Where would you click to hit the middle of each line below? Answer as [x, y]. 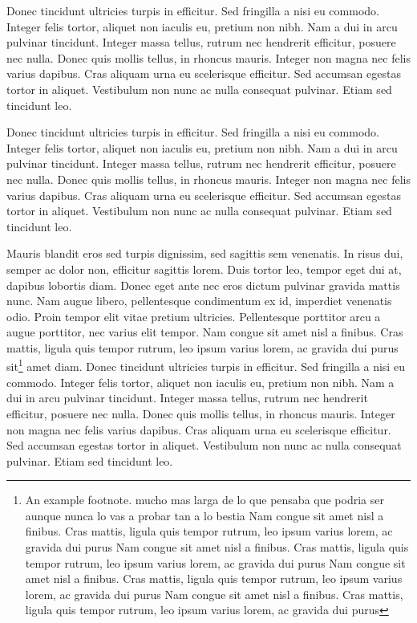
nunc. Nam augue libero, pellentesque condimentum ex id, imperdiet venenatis [199, 301]
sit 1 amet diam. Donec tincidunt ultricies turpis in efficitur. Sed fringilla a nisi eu [206, 365]
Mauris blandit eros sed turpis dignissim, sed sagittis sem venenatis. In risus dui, [205, 253]
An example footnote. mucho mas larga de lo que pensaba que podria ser [204, 500]
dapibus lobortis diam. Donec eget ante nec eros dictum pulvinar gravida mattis [203, 285]
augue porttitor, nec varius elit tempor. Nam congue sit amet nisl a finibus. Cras [205, 332]
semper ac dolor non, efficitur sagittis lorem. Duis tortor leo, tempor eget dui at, [204, 269]
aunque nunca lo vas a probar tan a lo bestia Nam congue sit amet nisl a [204, 515]
